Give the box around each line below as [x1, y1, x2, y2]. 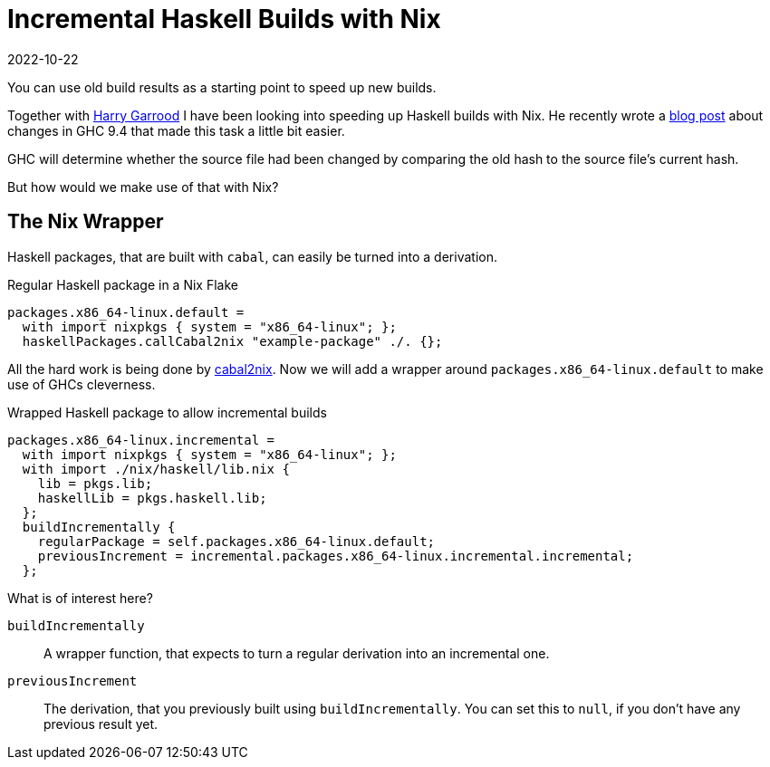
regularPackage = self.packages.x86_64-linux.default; [37, 533, 436, 549]
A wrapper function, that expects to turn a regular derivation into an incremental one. [43, 645, 550, 661]
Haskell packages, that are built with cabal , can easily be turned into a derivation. [7, 248, 497, 264]
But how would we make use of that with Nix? [7, 178, 279, 195]
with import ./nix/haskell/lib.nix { [22, 461, 290, 476]
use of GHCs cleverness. [7, 376, 156, 392]
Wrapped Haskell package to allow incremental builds [7, 404, 327, 420]
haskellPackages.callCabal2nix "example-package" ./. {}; [22, 333, 443, 349]
